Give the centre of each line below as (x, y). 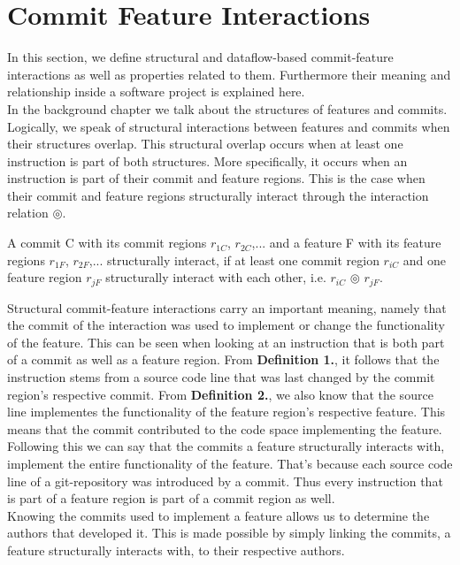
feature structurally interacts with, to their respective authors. (176, 550)
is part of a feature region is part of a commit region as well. (171, 498)
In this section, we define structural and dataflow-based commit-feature (200, 57)
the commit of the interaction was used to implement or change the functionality (226, 325)
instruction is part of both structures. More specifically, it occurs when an (207, 160)
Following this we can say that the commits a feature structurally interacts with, (226, 446)
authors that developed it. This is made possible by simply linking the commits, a (229, 533)
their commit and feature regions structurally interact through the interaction (218, 195)
